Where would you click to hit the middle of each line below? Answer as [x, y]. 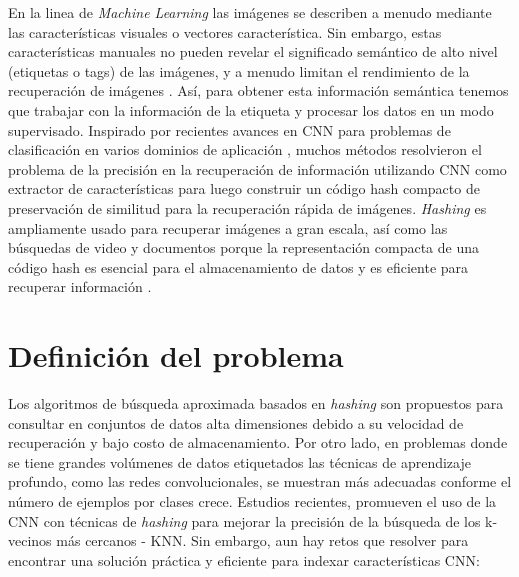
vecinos [30, 540]
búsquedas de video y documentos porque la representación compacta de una [243, 247]
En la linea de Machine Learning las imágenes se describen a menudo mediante [250, 12]
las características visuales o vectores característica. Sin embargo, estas [225, 31]
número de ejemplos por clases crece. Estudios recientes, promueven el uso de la [252, 501]
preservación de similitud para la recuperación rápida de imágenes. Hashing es [247, 207]
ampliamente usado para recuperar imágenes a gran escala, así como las [228, 227]
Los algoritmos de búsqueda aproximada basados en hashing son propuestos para [256, 403]
